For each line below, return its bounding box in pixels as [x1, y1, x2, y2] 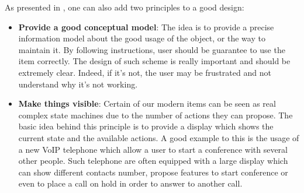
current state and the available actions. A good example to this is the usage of [18, 131, 299, 143]
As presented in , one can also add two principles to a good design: [5, 1, 244, 13]
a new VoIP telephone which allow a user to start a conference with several [18, 143, 288, 155]
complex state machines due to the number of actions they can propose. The [18, 108, 293, 121]
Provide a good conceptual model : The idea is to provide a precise [18, 20, 274, 33]
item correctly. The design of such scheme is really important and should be [18, 55, 291, 67]
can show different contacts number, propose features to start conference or [18, 166, 288, 178]
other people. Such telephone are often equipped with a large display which [18, 155, 288, 167]
